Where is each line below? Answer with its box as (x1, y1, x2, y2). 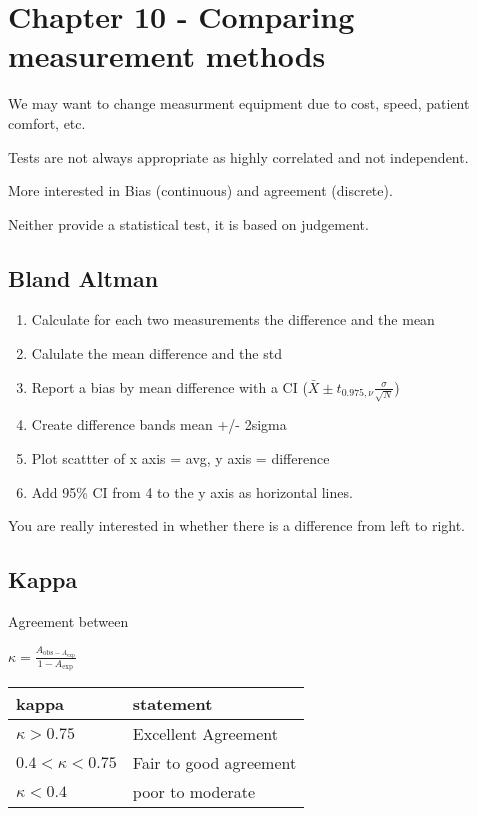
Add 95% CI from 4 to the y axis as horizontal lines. (31, 481, 353, 502)
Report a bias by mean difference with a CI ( (31, 376, 308, 397)
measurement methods (8, 35, 326, 76)
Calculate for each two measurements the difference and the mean (31, 309, 435, 330)
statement (132, 692, 213, 716)
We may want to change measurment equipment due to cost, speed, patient (8, 93, 470, 114)
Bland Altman (8, 262, 159, 293)
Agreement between (8, 610, 129, 631)
